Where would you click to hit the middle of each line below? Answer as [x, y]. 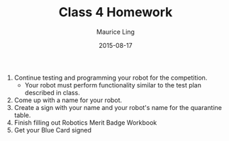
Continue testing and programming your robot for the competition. [111, 78]
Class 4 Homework [116, 12]
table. [22, 115]
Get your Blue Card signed [53, 130]
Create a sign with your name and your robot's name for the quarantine [118, 107]
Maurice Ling [116, 32]
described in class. [52, 92]
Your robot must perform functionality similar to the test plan [113, 85]
